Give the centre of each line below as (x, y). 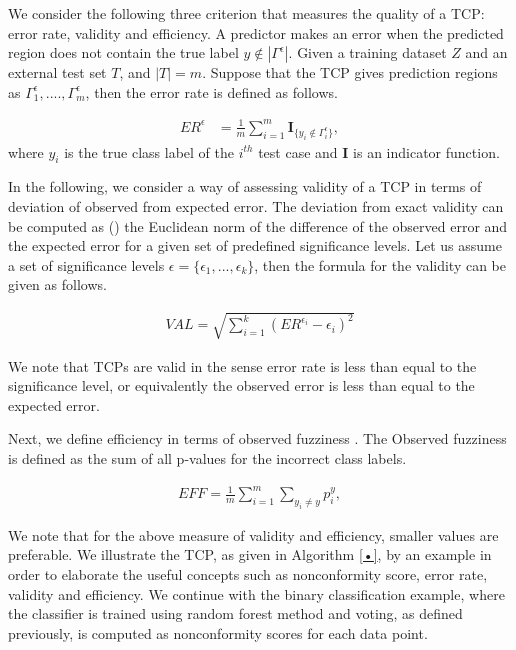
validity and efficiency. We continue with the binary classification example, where (256, 593)
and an (486, 52)
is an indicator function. (426, 151)
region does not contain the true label (123, 52)
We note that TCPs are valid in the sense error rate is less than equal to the (242, 365)
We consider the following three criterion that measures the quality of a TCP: (246, 13)
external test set (57, 72)
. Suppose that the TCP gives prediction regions (350, 72)
